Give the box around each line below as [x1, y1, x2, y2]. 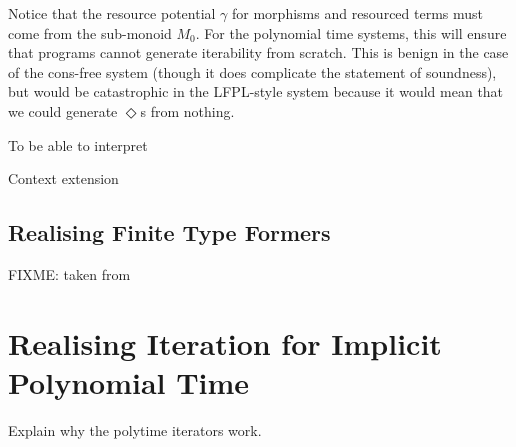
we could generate [8, 100, 118, 121]
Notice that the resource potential [8, 3, 216, 23]
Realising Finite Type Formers [8, 217, 331, 248]
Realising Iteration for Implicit [8, 322, 442, 363]
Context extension [8, 168, 119, 189]
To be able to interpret [8, 134, 148, 155]
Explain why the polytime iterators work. [8, 419, 262, 440]
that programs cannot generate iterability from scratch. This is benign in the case [8, 42, 509, 63]
